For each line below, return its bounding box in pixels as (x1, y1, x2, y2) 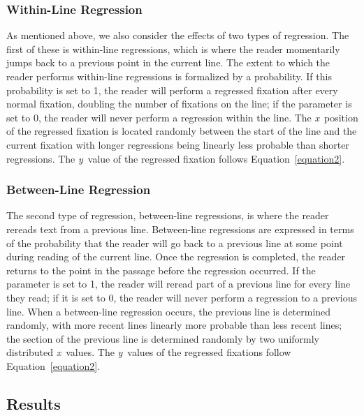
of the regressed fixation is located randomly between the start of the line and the (6, 124, 357, 138)
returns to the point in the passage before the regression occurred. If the (6, 262, 316, 277)
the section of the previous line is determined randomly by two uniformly (6, 331, 320, 346)
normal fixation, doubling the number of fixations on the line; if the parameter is (6, 96, 352, 111)
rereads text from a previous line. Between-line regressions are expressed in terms (6, 221, 354, 236)
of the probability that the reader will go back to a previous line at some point (6, 235, 343, 250)
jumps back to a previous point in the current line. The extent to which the (6, 55, 330, 70)
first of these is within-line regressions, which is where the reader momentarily (6, 41, 340, 56)
